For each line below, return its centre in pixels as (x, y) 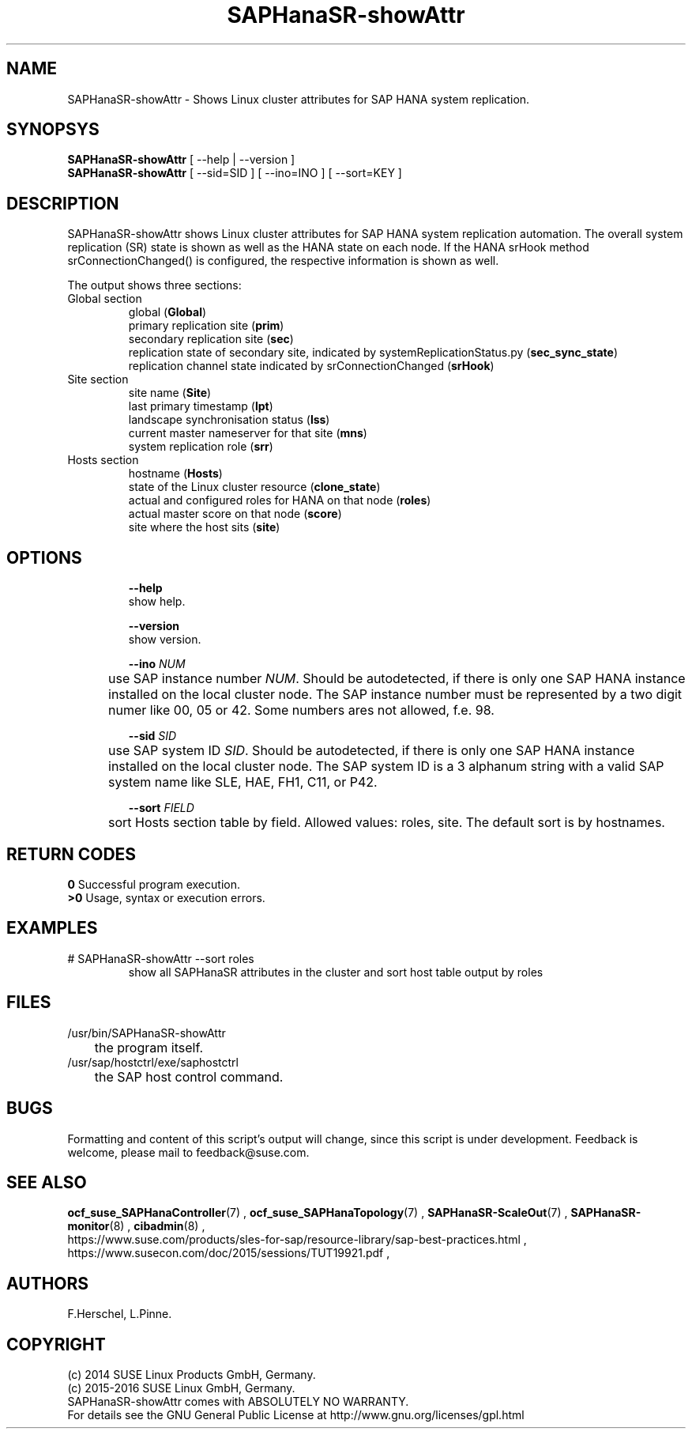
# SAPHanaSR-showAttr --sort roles (161, 958)
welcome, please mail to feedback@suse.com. (188, 1152)
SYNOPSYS (53, 130)
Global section (105, 299)
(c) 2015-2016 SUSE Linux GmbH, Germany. (181, 1388)
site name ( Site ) (170, 393)
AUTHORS (48, 1283)
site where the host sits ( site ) (204, 527)
